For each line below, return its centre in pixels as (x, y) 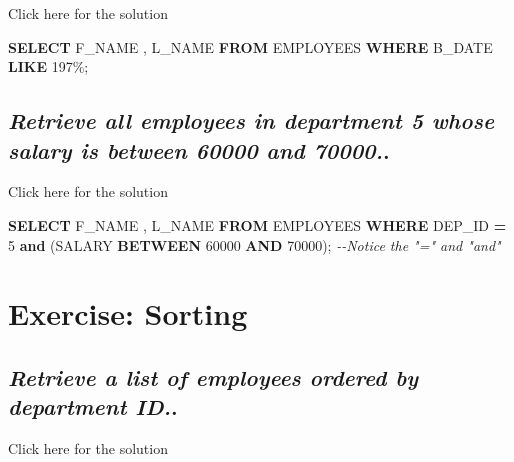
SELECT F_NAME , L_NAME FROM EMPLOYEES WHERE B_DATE (250, 46)
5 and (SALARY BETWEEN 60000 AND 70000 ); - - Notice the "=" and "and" (254, 244)
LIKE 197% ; (48, 66)
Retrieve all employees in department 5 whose (251, 120)
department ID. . (93, 406)
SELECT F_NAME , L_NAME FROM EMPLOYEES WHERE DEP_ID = (257, 224)
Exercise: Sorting (128, 313)
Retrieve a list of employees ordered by (213, 376)
